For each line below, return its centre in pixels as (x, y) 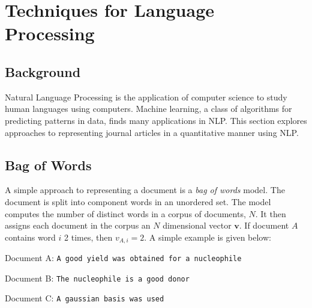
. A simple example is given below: (208, 237)
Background (43, 71)
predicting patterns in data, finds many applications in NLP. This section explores (156, 120)
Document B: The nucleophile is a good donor (97, 278)
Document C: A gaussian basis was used (85, 298)
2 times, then (88, 237)
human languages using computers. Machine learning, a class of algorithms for (148, 109)
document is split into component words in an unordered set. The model (138, 201)
